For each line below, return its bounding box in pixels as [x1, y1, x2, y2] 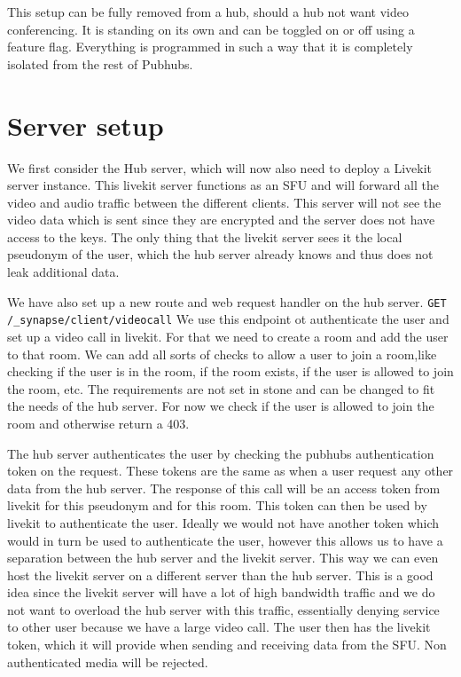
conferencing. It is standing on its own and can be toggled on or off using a [7, 20, 415, 38]
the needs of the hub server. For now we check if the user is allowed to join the [7, 397, 434, 415]
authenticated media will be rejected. [7, 652, 208, 671]
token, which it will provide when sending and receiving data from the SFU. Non [7, 635, 447, 654]
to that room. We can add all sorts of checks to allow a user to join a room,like [7, 344, 437, 363]
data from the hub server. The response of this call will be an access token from [7, 478, 441, 497]
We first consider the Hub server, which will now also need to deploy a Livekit [7, 158, 432, 177]
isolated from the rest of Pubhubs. [7, 54, 193, 73]
